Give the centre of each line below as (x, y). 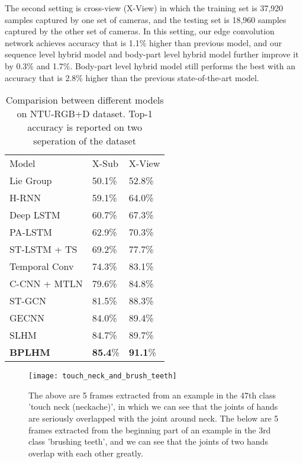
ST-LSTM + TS (43, 249)
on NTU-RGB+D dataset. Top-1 (85, 114)
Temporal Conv (42, 266)
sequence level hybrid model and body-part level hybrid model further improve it (152, 54)
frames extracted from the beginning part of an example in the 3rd (150, 430)
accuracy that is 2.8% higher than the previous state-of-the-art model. (132, 77)
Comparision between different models (85, 100)
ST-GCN (28, 301)
